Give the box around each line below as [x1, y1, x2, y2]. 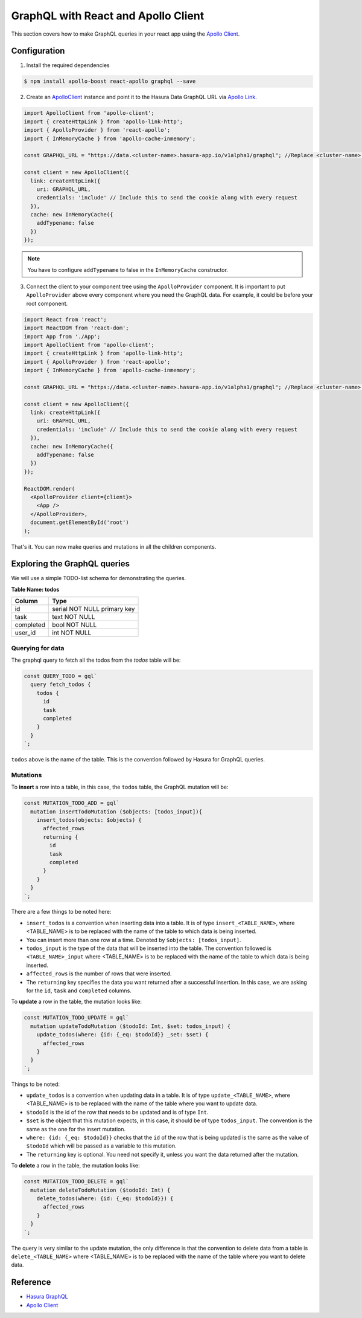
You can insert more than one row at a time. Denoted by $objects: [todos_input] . [26, 936, 241, 943]
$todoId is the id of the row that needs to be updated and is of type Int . [26, 1108, 209, 1116]
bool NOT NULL [52, 621, 97, 629]
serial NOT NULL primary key [52, 605, 135, 613]
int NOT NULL [52, 628, 92, 637]
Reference [11, 1277, 51, 1287]
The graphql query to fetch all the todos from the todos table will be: [11, 656, 181, 664]
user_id [14, 628, 36, 637]
